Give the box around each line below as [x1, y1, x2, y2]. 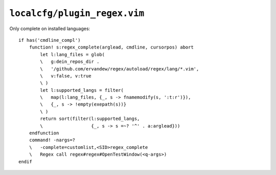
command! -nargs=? [29, 137, 76, 143]
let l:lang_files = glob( [40, 52, 105, 57]
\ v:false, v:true [40, 73, 91, 79]
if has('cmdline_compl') [18, 37, 81, 43]
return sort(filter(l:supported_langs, [40, 116, 140, 122]
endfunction [29, 130, 59, 136]
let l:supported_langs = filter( [40, 87, 124, 93]
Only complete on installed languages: [9, 26, 90, 32]
